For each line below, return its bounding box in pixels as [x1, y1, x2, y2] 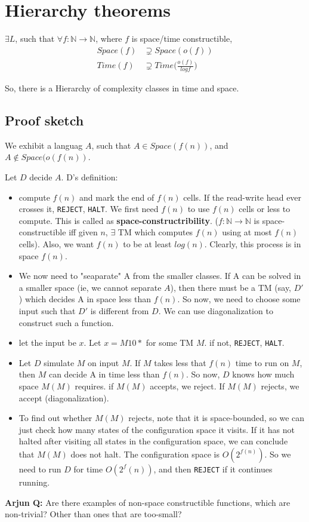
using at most [222, 226, 272, 238]
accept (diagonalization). [18, 391, 109, 404]
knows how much [232, 368, 295, 380]
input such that [18, 304, 76, 317]
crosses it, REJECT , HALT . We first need [18, 202, 159, 215]
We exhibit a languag [5, 139, 83, 151]
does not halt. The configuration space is [70, 447, 220, 460]
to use [187, 202, 210, 215]
